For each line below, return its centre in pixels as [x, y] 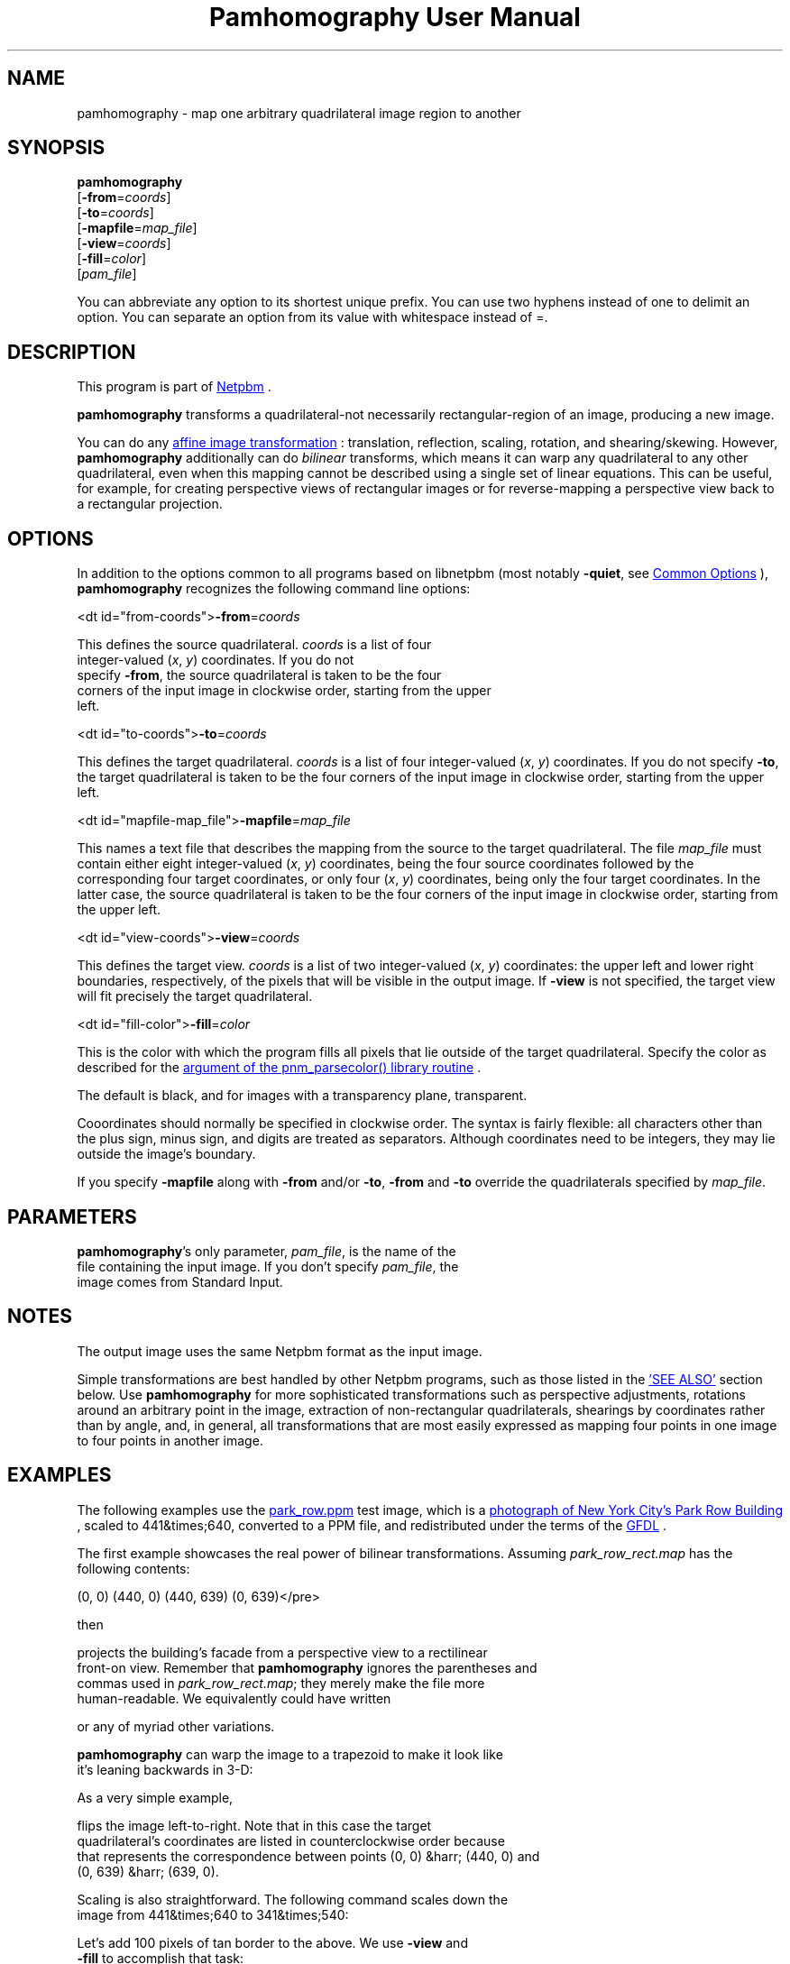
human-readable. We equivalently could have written [234, 1698]
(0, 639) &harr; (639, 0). [148, 1871]
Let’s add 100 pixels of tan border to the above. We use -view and [272, 1942]
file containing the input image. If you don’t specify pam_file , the [268, 1266]
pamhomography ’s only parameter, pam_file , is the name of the [266, 1251]
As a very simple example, [155, 1797]
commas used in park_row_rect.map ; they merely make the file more [281, 1683]
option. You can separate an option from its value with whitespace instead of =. [312, 317]
